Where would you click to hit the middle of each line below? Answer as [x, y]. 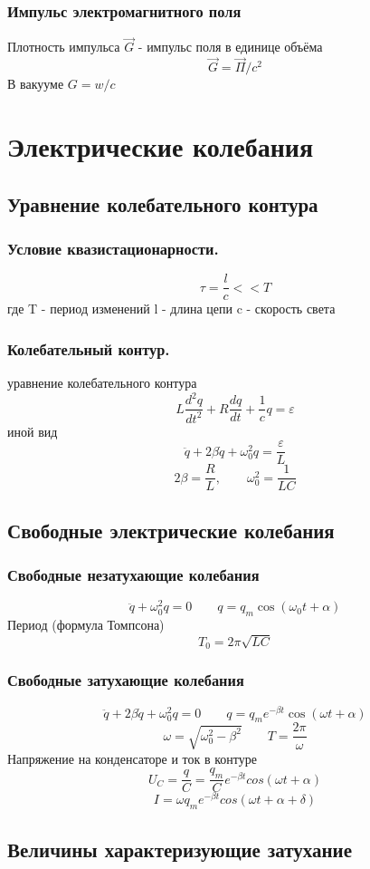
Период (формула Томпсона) [86, 625]
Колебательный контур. [89, 348]
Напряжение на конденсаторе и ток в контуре [133, 758]
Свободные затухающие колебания [126, 680]
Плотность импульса [64, 47]
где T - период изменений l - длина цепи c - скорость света [171, 309]
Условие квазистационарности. [113, 248]
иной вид [33, 431]
